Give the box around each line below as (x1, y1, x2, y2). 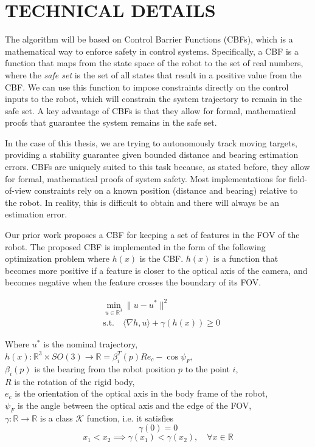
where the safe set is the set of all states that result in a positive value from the (5, 68, 302, 81)
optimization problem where (5, 252, 109, 265)
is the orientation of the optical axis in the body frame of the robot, (15, 387, 268, 400)
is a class (40, 411, 73, 424)
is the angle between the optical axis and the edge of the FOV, (17, 398, 252, 411)
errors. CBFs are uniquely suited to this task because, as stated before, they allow (5, 160, 310, 173)
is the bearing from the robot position (34, 362, 176, 375)
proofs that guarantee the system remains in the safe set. (5, 116, 217, 129)
